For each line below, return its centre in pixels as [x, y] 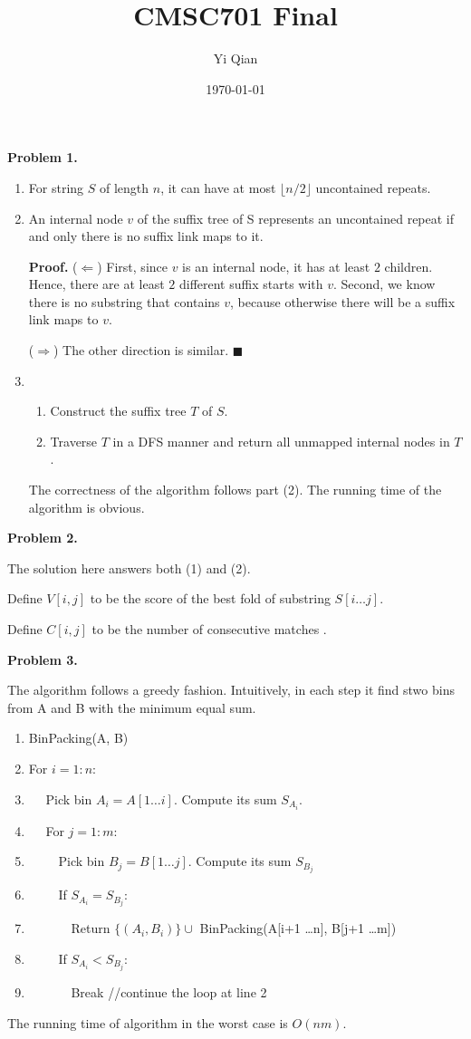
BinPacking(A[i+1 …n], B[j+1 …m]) [298, 928]
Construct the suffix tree [118, 411]
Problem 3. [43, 659]
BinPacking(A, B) [78, 738]
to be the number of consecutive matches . [209, 629]
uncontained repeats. [373, 187]
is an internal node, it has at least [276, 266]
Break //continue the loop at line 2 [169, 992]
